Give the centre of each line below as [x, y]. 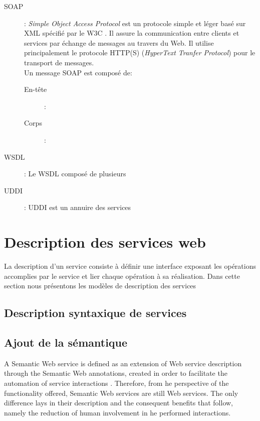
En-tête [36, 89]
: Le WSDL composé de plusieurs [75, 174]
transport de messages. [59, 62]
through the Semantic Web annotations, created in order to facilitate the [116, 373]
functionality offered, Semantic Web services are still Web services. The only [121, 393]
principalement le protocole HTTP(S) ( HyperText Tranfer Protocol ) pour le [140, 52]
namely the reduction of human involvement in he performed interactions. [117, 412]
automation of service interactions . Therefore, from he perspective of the [116, 383]
